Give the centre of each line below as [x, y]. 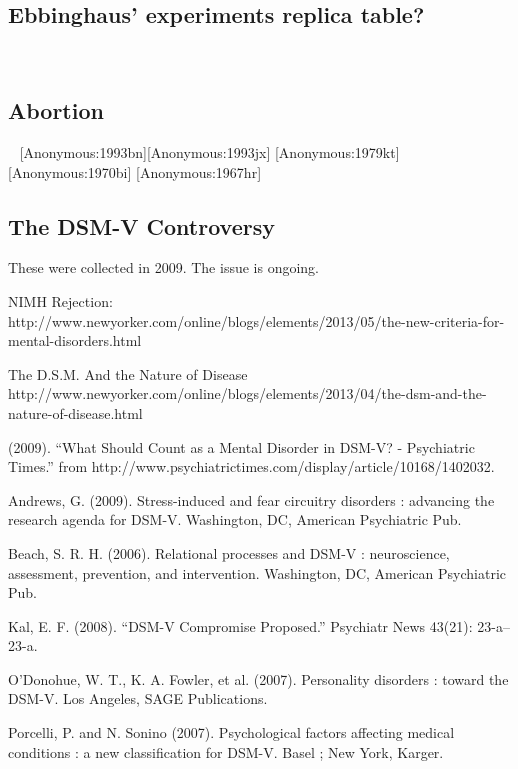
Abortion [56, 110]
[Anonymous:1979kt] [337, 152]
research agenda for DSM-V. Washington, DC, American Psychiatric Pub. [235, 519]
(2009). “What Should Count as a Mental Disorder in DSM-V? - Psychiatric [241, 446]
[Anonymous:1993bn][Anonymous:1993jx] [145, 152]
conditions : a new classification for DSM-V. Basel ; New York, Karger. [226, 751]
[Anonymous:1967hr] [199, 171]
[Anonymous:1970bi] [70, 171]
